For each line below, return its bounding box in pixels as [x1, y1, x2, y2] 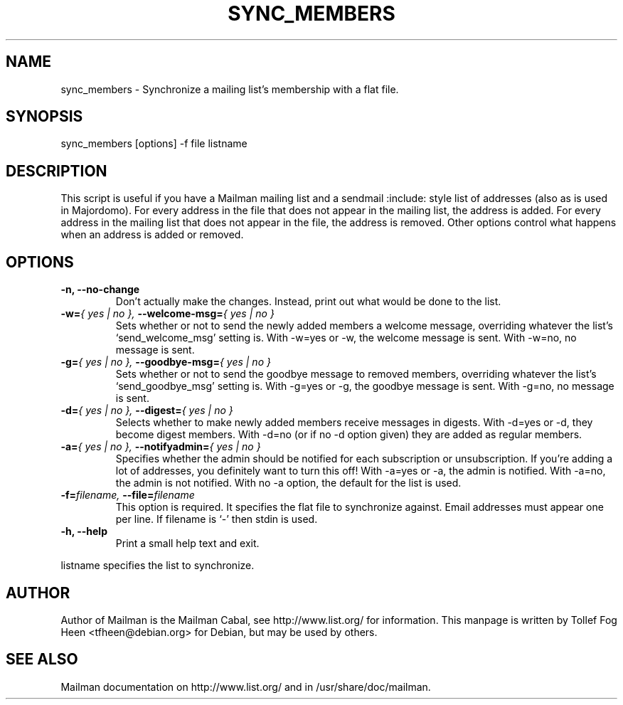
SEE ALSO [6, 650, 78, 669]
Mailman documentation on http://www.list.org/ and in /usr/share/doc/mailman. [60, 680, 431, 693]
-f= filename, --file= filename [60, 489, 195, 502]
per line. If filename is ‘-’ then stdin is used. [115, 513, 318, 526]
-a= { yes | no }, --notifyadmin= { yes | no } [60, 440, 261, 453]
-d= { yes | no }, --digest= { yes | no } [60, 404, 233, 417]
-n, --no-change [60, 283, 140, 296]
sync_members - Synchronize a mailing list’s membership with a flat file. [60, 83, 399, 95]
